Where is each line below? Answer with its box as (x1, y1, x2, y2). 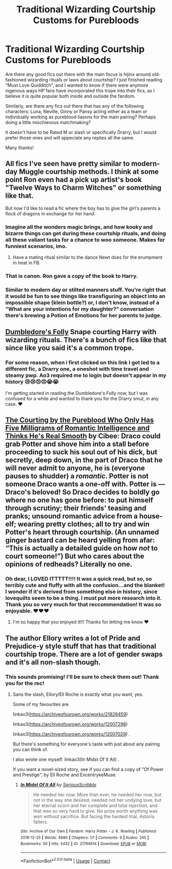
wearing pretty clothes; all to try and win (17, 519, 150, 529)
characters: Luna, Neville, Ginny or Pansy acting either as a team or (5, 108, 147, 114)
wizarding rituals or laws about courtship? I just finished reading (27, 76, 163, 83)
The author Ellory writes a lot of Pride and (5, 634, 141, 642)
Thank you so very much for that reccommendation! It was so (5, 601, 162, 608)
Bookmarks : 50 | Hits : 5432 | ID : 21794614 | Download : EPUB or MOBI (20, 841, 147, 846)
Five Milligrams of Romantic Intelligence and (5, 423, 150, 432)
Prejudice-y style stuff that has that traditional (5, 642, 156, 651)
